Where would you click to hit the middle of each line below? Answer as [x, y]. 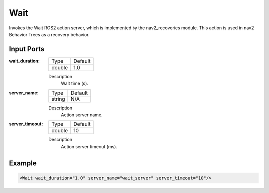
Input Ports [27, 49]
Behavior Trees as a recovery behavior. [49, 34]
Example [23, 163]
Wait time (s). [74, 83]
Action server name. [82, 115]
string [58, 99]
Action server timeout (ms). [89, 146]
